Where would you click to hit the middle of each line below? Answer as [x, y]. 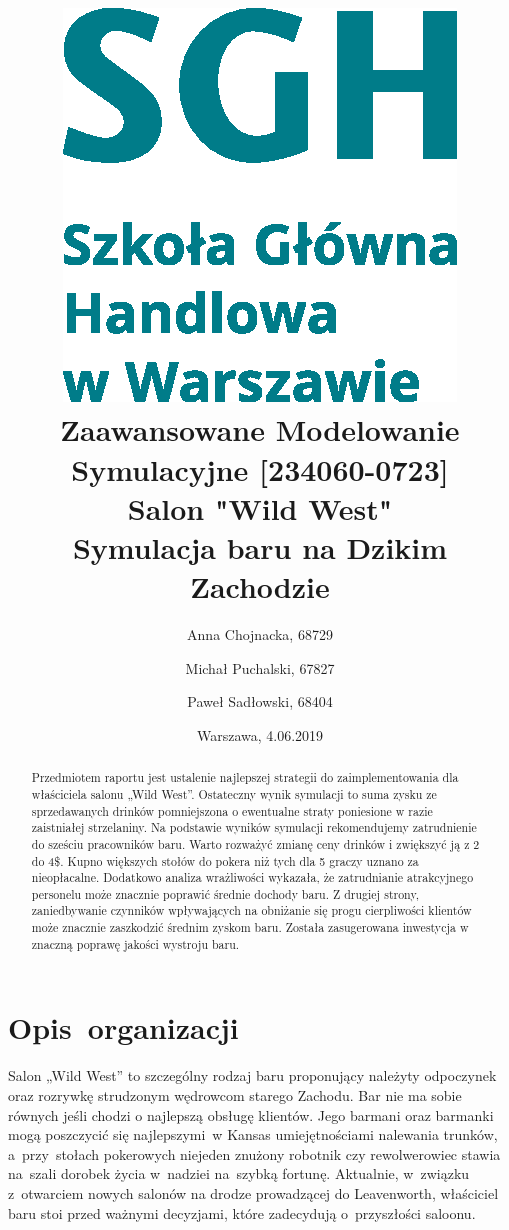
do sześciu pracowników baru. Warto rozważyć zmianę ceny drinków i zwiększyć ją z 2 [255, 843]
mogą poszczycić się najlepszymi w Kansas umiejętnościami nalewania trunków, [253, 1134]
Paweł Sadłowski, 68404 [260, 701]
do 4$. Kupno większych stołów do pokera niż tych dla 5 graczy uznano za [225, 860]
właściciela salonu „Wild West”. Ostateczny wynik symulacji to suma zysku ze [234, 793]
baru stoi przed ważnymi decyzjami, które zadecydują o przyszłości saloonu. [242, 1212]
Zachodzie [260, 586]
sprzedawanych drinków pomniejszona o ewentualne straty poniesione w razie [232, 810]
